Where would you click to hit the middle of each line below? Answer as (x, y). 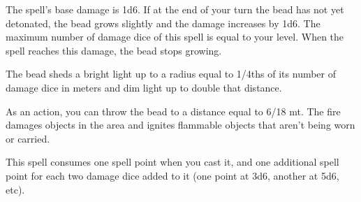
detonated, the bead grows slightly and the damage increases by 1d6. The (163, 23)
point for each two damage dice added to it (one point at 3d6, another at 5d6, (172, 175)
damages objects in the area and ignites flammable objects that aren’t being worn (180, 125)
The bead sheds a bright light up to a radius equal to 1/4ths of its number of (171, 74)
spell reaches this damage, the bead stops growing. (114, 50)
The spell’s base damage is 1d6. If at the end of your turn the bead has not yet (175, 9)
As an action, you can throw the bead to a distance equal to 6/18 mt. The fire (173, 111)
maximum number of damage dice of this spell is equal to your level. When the (175, 37)
